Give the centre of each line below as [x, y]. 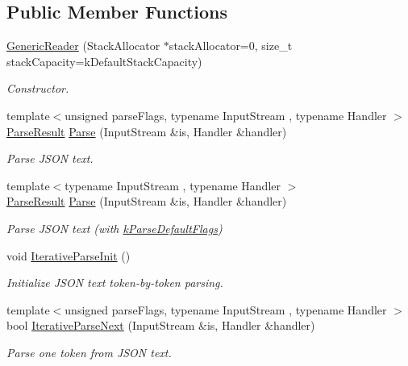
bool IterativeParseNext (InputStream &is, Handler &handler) [161, 325]
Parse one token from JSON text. [89, 352]
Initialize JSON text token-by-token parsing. [115, 283]
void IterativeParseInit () [69, 255]
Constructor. [38, 88]
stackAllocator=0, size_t [231, 46]
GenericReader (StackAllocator [83, 46]
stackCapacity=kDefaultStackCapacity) [104, 61]
